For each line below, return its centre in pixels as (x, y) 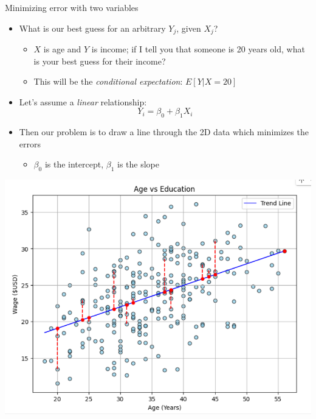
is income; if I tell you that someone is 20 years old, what (198, 49)
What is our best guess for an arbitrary (92, 28)
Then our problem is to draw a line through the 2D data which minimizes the (164, 132)
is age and (62, 49)
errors (30, 143)
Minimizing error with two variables (72, 7)
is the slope (138, 164)
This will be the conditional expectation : (108, 81)
